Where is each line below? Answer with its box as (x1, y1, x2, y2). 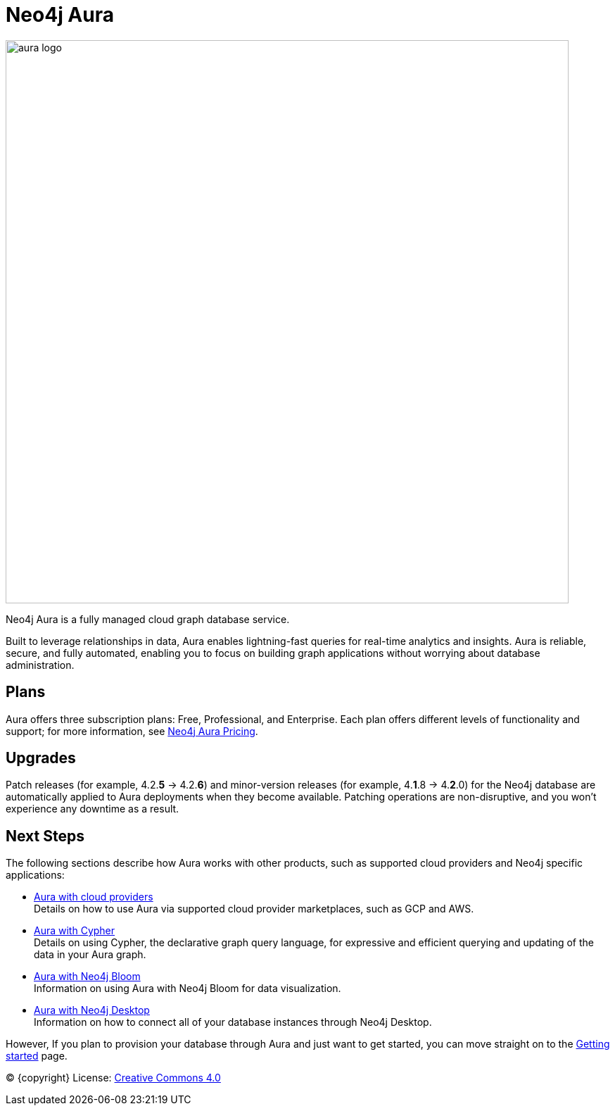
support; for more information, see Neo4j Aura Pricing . (6, 724, 258, 737)
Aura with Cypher (34, 924, 115, 937)
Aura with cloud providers (34, 891, 153, 903)
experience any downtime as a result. (6, 803, 179, 815)
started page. (6, 1050, 68, 1062)
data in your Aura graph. (34, 948, 146, 961)
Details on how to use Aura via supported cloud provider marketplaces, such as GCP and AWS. (34, 903, 474, 915)
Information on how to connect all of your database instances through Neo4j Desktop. (34, 1016, 432, 1029)
